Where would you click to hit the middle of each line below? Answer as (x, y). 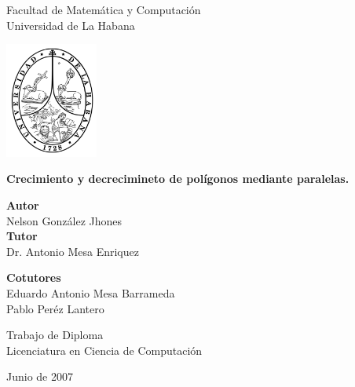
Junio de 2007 (40, 376)
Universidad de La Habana (71, 25)
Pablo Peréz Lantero (55, 308)
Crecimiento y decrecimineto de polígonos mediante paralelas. (178, 179)
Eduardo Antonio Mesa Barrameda (91, 293)
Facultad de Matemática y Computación (104, 9)
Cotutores (34, 277)
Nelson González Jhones (64, 220)
